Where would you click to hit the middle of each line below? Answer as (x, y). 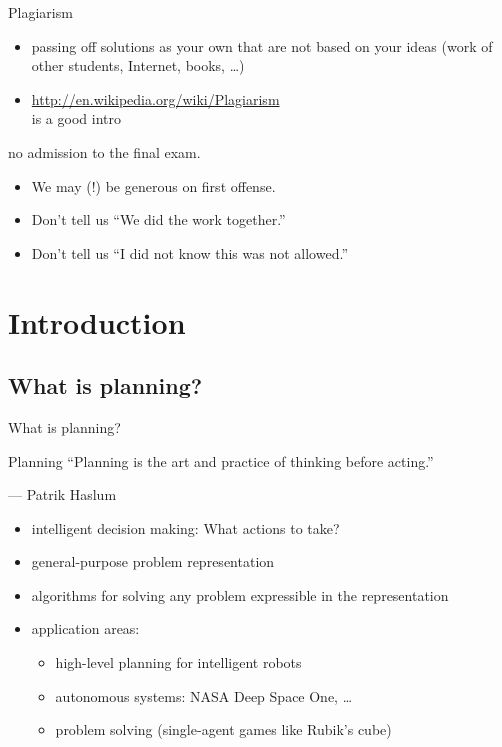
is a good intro (76, 118)
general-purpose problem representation (153, 561)
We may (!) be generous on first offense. (153, 185)
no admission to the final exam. (104, 151)
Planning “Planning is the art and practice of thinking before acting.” (221, 460)
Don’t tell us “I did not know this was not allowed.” (189, 252)
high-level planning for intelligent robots (178, 662)
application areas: (85, 628)
